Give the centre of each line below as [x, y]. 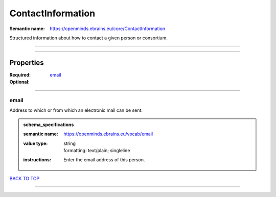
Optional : [20, 82]
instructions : [37, 160]
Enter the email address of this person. [104, 160]
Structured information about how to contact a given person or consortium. [89, 38]
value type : [36, 143]
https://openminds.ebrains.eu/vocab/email [108, 134]
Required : [20, 75]
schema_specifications [49, 125]
